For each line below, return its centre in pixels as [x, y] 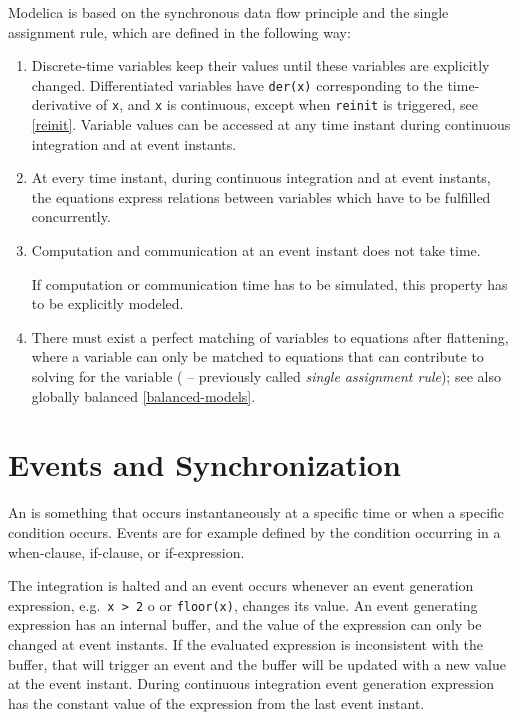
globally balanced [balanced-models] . [143, 395]
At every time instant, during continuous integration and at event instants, [261, 177]
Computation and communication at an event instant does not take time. [256, 250]
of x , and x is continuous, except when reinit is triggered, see [287, 104]
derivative [61, 104]
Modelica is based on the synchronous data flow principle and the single [228, 12]
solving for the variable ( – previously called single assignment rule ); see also [266, 376]
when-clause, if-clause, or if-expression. [126, 551]
